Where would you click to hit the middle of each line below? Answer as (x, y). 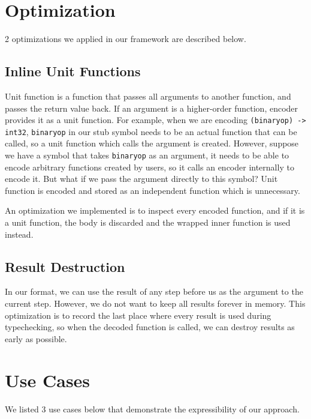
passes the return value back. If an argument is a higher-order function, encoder (152, 108)
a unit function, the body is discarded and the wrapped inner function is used (148, 222)
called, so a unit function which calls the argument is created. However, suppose (152, 143)
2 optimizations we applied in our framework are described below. (126, 39)
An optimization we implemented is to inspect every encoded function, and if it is (155, 210)
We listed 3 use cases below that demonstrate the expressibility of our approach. (152, 408)
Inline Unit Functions (73, 71)
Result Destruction (65, 266)
